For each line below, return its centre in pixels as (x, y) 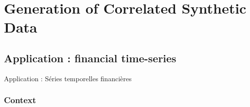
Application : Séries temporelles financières (68, 78)
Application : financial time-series (90, 58)
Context (20, 100)
